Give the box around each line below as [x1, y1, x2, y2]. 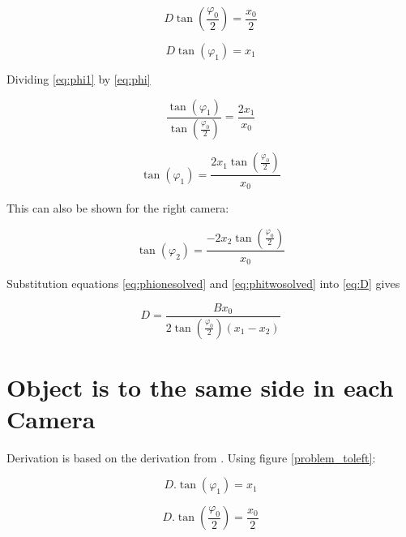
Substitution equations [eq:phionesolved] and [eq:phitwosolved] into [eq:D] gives [6, 275, 400, 292]
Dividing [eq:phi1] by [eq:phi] [6, 71, 151, 87]
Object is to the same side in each [6, 370, 394, 403]
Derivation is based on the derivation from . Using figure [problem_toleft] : [6, 449, 376, 466]
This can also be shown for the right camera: [6, 199, 229, 216]
